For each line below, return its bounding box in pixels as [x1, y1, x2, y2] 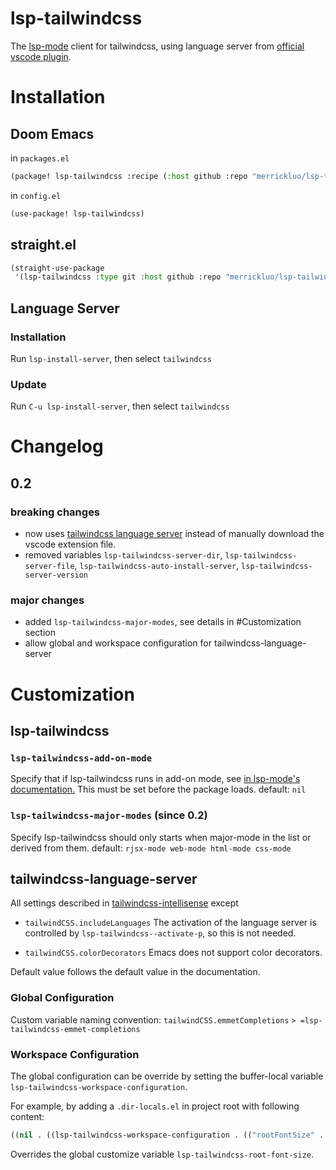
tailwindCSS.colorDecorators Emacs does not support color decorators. [24, 947, 323, 959]
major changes [10, 593, 85, 607]
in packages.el [10, 152, 70, 164]
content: [10, 1110, 45, 1122]
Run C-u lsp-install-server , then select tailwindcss [10, 400, 230, 412]
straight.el [10, 237, 77, 254]
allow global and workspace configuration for [24, 637, 212, 649]
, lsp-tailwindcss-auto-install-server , [74, 560, 240, 572]
